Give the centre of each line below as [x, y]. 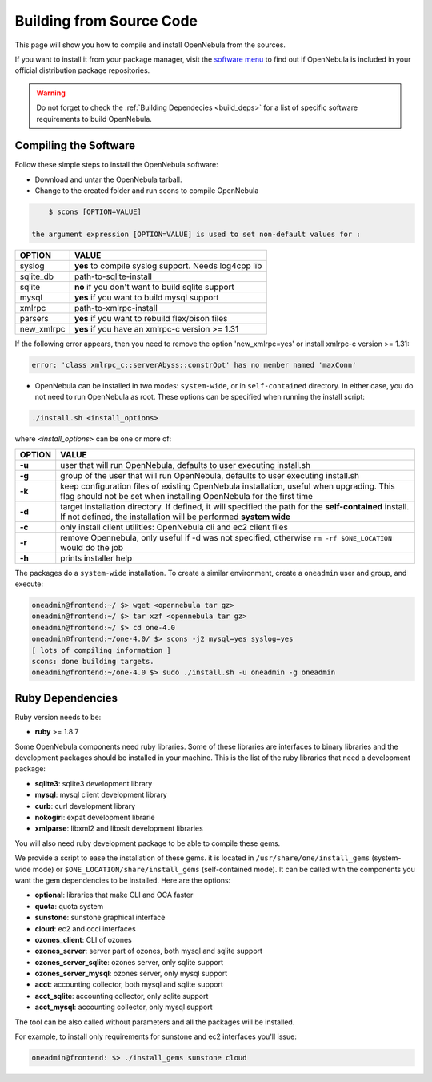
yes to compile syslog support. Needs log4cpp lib [168, 266]
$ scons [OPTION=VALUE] [95, 212]
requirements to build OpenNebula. [94, 119]
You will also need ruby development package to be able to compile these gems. [148, 843]
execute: [29, 584]
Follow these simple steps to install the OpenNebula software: [117, 165]
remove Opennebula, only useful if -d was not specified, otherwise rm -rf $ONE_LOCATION [226, 537]
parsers [34, 318]
